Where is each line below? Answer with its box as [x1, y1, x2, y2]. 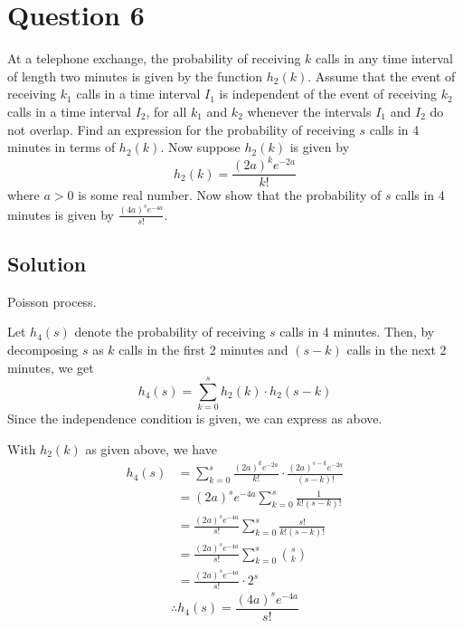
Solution [7, 249, 87, 277]
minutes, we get [7, 357, 94, 376]
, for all [146, 101, 187, 120]
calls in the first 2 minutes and [118, 339, 288, 358]
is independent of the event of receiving [219, 84, 438, 103]
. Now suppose [160, 138, 241, 157]
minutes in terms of [7, 138, 116, 157]
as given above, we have [85, 439, 217, 458]
